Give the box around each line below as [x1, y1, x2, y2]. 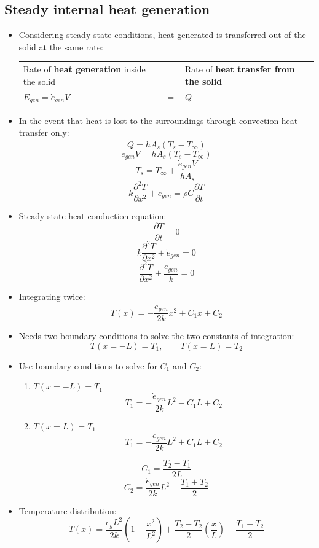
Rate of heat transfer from [185, 63, 295, 76]
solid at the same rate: [18, 40, 103, 53]
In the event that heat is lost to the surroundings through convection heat [18, 114, 298, 127]
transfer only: [18, 126, 69, 139]
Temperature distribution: [18, 504, 117, 517]
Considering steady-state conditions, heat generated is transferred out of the [18, 28, 306, 41]
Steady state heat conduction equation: [18, 209, 167, 222]
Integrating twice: [18, 289, 85, 302]
